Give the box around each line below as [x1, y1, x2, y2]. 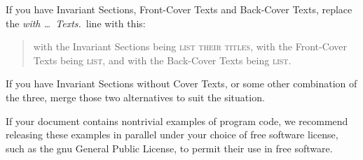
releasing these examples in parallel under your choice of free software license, [6, 127, 338, 142]
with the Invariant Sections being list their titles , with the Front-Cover [33, 39, 348, 54]
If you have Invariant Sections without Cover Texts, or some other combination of [6, 76, 357, 91]
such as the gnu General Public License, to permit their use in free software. [6, 140, 333, 155]
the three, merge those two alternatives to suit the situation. [6, 89, 265, 104]
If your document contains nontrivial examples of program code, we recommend [6, 113, 348, 128]
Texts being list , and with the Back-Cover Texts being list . [33, 52, 292, 67]
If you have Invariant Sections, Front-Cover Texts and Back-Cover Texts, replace [6, 2, 352, 16]
